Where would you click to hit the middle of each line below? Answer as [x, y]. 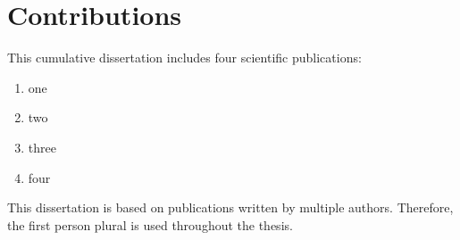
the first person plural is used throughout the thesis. [150, 224]
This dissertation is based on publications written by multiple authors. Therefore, [230, 207]
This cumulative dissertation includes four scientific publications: [184, 58]
